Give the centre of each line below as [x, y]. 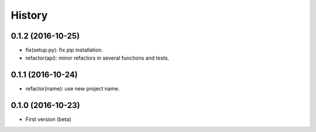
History [29, 15]
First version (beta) [48, 119]
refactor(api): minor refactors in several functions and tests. [97, 58]
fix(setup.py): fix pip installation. [64, 50]
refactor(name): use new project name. [73, 89]
